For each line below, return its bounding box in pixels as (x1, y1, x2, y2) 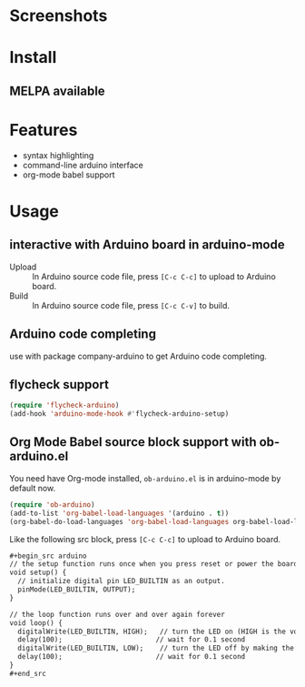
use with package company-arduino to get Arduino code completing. (9, 350, 268, 361)
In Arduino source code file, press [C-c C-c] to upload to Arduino (32, 270, 277, 282)
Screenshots (9, 5, 108, 26)
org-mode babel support (22, 169, 115, 180)
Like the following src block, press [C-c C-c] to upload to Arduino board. (9, 533, 281, 544)
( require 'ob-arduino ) (9, 500, 95, 510)
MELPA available (9, 83, 106, 98)
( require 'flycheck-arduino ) (9, 401, 120, 410)
